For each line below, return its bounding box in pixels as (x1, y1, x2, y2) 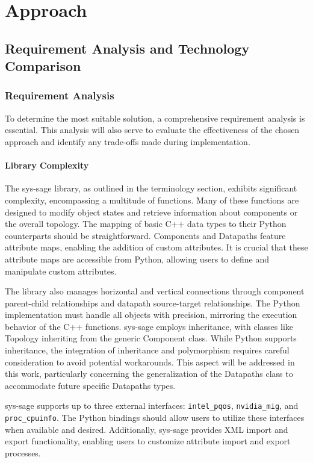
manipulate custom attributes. (5, 264, 117, 277)
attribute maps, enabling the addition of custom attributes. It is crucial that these (5, 241, 308, 253)
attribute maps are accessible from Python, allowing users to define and (5, 252, 270, 265)
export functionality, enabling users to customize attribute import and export (5, 435, 291, 447)
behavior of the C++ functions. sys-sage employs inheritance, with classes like (5, 320, 293, 332)
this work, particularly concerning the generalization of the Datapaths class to (5, 367, 293, 380)
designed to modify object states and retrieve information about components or (5, 205, 298, 218)
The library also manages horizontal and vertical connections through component (5, 285, 305, 297)
